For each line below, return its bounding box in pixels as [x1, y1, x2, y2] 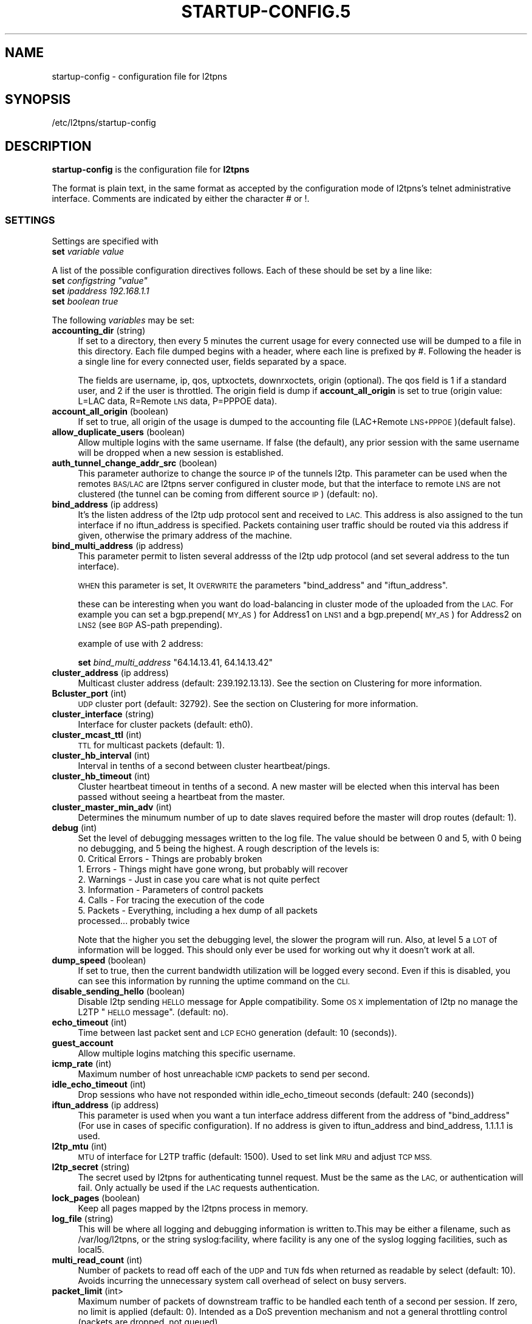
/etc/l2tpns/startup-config [52, 117, 156, 128]
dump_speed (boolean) [52, 955, 146, 966]
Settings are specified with [52, 236, 159, 247]
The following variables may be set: [52, 315, 195, 326]
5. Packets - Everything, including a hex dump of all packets [78, 905, 318, 916]
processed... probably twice [78, 915, 190, 926]
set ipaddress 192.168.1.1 [52, 286, 149, 297]
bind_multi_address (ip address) [52, 540, 184, 551]
